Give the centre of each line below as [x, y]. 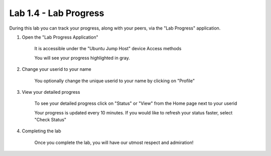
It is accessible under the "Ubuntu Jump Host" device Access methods [108, 49]
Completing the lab [41, 131]
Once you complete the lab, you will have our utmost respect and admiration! [114, 142]
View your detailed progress [51, 92]
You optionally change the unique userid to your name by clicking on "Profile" [115, 81]
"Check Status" [50, 120]
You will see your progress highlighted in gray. [82, 58]
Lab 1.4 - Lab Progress [57, 13]
